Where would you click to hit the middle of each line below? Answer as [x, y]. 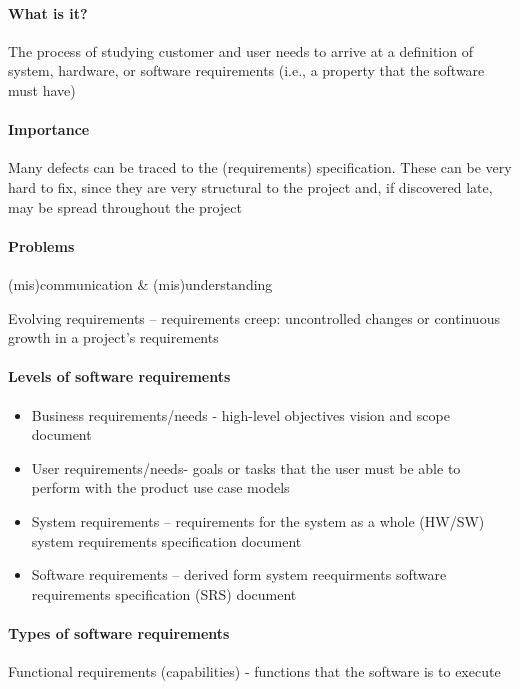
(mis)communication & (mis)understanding [140, 283]
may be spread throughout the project [125, 206]
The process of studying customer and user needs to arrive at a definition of [240, 50]
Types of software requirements [119, 632]
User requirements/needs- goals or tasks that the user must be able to [246, 467]
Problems [41, 245]
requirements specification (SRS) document [164, 593]
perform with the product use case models [160, 487]
